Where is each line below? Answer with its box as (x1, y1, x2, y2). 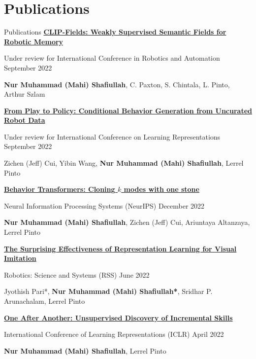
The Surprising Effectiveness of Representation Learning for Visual (4, 243, 237, 253)
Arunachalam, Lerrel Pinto (4, 296, 85, 306)
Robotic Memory (4, 36, 64, 46)
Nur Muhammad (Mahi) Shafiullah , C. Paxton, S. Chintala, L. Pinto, (4, 79, 230, 89)
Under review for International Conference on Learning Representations (4, 131, 221, 142)
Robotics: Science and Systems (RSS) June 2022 (4, 269, 150, 280)
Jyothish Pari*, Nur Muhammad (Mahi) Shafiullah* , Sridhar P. (4, 286, 213, 296)
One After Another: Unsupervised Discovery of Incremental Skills (4, 312, 233, 323)
